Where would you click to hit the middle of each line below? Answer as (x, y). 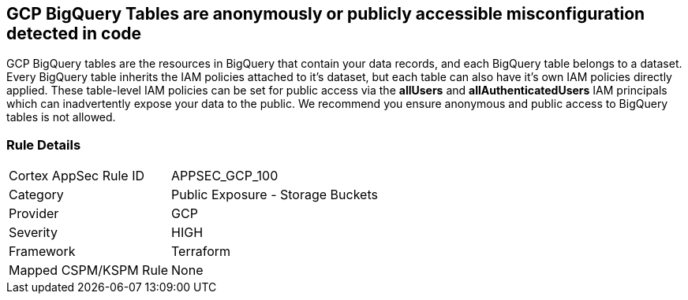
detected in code (74, 33)
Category (36, 195)
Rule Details (44, 144)
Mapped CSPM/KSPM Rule (89, 270)
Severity (33, 233)
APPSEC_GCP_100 (225, 176)
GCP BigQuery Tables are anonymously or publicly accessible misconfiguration (326, 14)
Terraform (201, 252)
